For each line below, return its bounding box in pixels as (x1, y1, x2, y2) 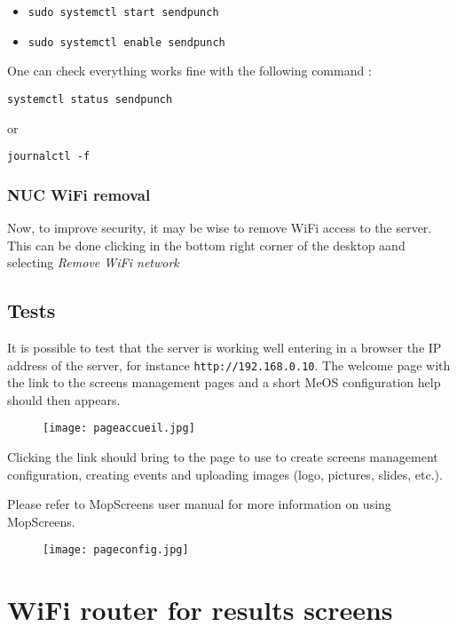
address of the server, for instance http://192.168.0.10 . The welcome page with (7, 355, 451, 374)
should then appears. (7, 390, 121, 409)
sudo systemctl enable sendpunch (28, 36, 225, 49)
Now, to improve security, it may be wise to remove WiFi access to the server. (7, 218, 432, 237)
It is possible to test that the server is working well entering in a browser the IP (7, 338, 442, 357)
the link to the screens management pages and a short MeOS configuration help (7, 373, 441, 392)
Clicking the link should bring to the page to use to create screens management (7, 448, 438, 466)
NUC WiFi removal (7, 183, 151, 205)
